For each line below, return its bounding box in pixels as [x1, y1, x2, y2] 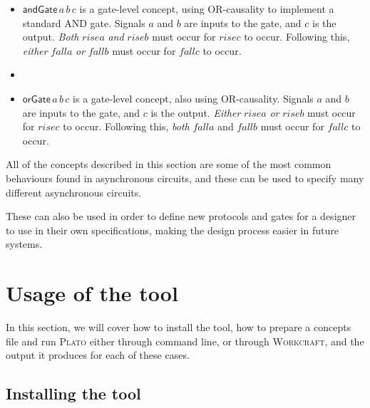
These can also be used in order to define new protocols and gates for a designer [6, 209, 356, 224]
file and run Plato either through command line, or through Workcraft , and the [6, 333, 364, 348]
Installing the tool [6, 382, 141, 404]
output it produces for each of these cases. [6, 347, 190, 362]
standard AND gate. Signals [22, 15, 145, 30]
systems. [6, 236, 43, 251]
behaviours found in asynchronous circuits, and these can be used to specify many [6, 170, 364, 185]
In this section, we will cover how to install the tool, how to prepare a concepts [6, 320, 351, 335]
